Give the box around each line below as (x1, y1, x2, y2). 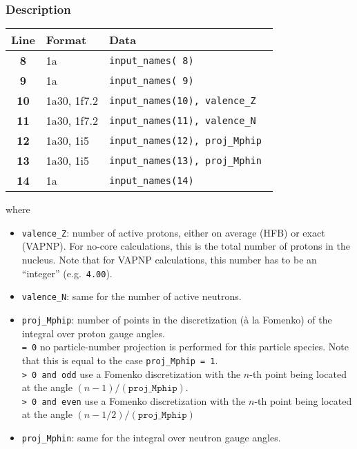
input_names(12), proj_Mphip (108, 134, 262, 146)
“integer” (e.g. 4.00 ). (21, 266, 113, 280)
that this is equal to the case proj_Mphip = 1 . (21, 352, 218, 367)
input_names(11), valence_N (108, 114, 256, 126)
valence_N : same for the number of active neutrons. (21, 289, 242, 303)
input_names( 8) (108, 54, 194, 66)
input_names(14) (108, 174, 194, 186)
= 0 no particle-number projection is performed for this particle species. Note (21, 339, 349, 354)
